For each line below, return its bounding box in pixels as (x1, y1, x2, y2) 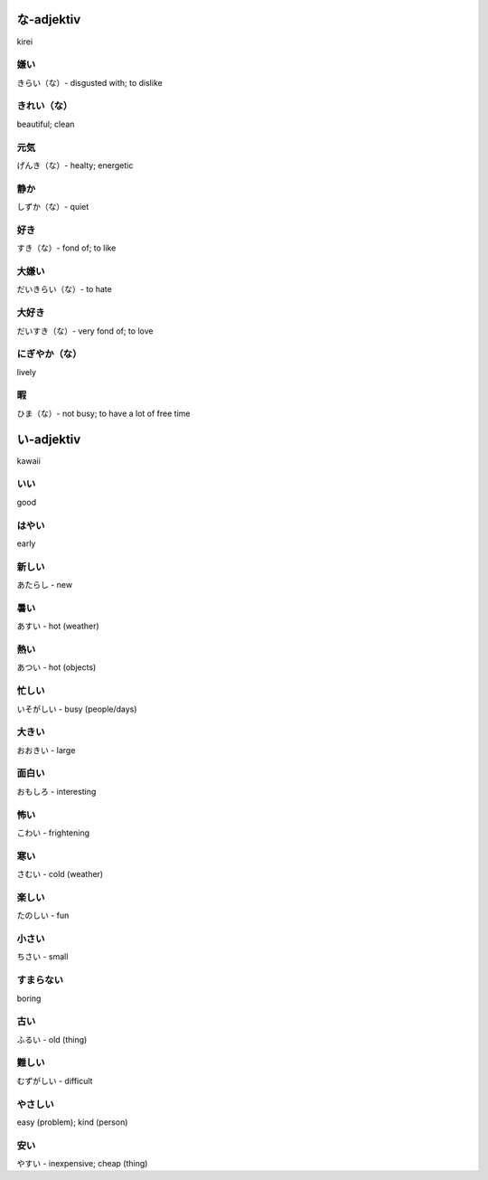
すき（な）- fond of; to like (16, 242, 117, 253)
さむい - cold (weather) (16, 869, 104, 880)
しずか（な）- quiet (16, 202, 89, 212)
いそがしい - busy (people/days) (16, 703, 137, 714)
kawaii (16, 455, 41, 466)
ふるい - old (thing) (16, 1034, 88, 1044)
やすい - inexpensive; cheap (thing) (16, 1158, 148, 1169)
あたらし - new (16, 580, 72, 590)
